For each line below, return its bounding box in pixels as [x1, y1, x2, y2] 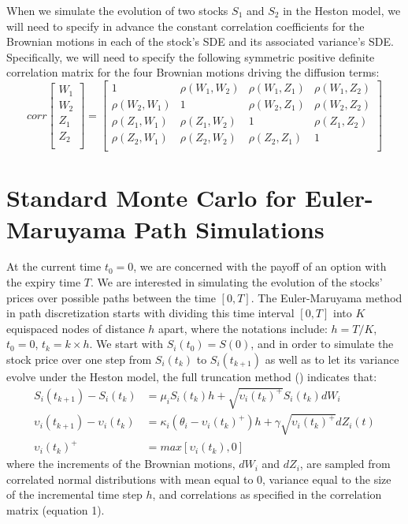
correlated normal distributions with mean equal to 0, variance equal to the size [6, 470, 391, 487]
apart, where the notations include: [158, 320, 328, 336]
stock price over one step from [6, 351, 152, 367]
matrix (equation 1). [6, 502, 105, 518]
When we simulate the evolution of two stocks [6, 2, 228, 18]
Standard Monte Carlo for [6, 182, 297, 214]
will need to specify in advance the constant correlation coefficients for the [6, 17, 365, 34]
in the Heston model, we [283, 2, 401, 18]
